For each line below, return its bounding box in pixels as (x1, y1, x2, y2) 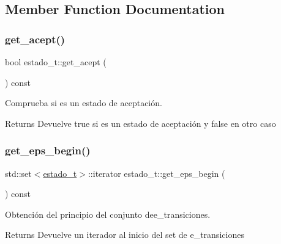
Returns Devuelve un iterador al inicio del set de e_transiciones (5, 228, 244, 241)
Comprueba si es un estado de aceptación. (5, 96, 162, 109)
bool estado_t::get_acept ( (5, 56, 107, 68)
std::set (5, 167, 32, 179)
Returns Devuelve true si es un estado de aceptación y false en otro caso (5, 117, 276, 129)
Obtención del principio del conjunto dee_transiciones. (5, 207, 211, 220)
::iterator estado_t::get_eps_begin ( (88, 167, 225, 179)
